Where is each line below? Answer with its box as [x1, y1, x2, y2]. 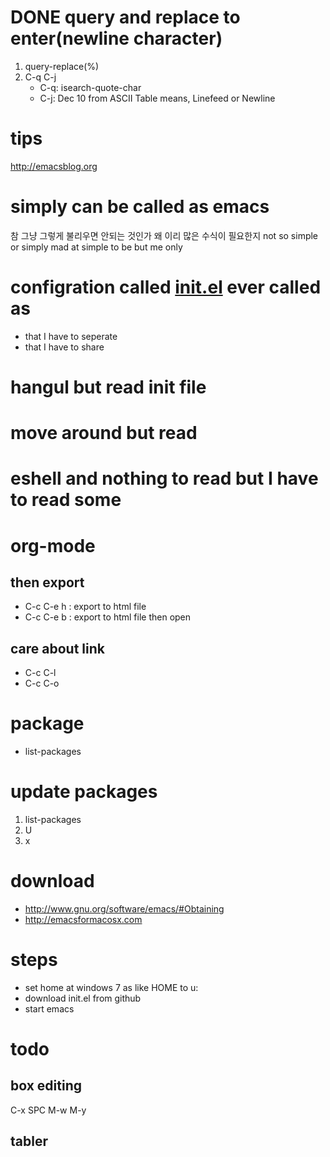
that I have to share [24, 341, 105, 353]
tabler [10, 1133, 48, 1150]
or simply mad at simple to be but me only [10, 241, 183, 253]
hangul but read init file [10, 376, 207, 398]
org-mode [10, 534, 96, 557]
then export [10, 574, 85, 591]
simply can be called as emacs [10, 196, 270, 218]
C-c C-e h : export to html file [24, 601, 147, 613]
